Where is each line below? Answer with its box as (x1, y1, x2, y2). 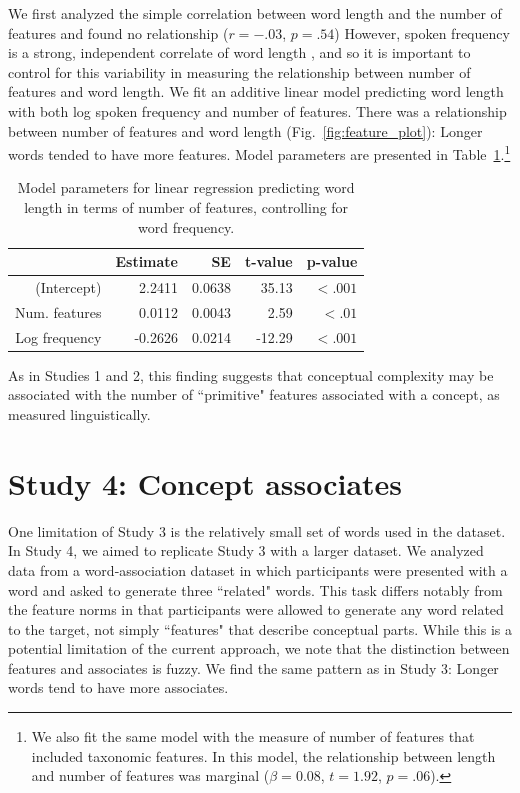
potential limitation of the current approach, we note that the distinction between (8, 638, 510, 659)
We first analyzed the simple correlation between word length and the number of (8, 3, 502, 23)
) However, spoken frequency (334, 22, 510, 43)
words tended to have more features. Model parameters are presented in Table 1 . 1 (8, 141, 511, 164)
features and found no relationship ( (8, 22, 229, 43)
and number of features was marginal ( (31, 765, 270, 786)
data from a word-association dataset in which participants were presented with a (8, 559, 508, 580)
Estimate (115, 251, 178, 272)
